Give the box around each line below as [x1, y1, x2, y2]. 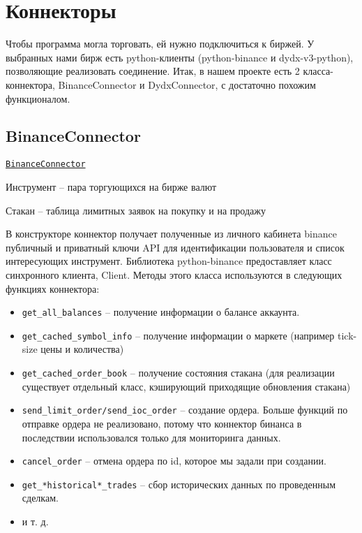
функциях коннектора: [6, 281, 100, 295]
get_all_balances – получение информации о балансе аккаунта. [22, 305, 300, 319]
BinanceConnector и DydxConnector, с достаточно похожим [58, 77, 316, 92]
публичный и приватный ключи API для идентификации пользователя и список [6, 240, 345, 254]
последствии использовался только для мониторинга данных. [22, 430, 281, 444]
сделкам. [22, 490, 59, 505]
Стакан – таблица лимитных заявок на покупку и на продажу [6, 203, 266, 217]
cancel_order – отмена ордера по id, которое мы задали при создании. [22, 453, 326, 468]
